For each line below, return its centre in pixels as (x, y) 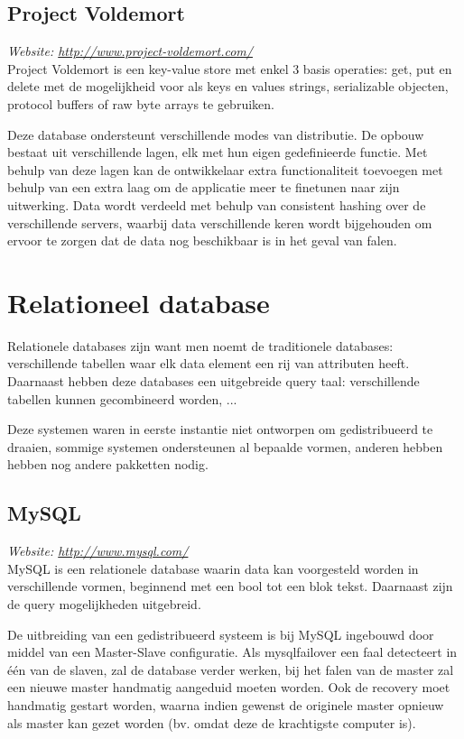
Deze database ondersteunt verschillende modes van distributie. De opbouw (216, 134)
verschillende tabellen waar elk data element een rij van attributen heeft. (209, 363)
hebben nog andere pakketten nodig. (108, 464)
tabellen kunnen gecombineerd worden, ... (122, 398)
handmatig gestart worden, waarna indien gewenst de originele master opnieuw (226, 704)
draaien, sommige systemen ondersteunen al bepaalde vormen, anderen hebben (225, 446)
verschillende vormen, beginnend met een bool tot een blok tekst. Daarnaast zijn (230, 586)
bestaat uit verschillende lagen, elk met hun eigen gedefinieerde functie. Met (218, 152)
